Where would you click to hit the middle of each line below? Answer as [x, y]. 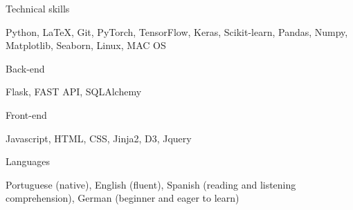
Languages [28, 161]
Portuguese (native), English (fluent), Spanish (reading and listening [151, 184]
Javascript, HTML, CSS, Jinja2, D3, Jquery [99, 138]
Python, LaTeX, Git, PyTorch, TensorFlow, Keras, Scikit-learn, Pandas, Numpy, [177, 31]
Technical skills [38, 8]
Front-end [26, 114]
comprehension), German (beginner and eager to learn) [123, 198]
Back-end [25, 68]
